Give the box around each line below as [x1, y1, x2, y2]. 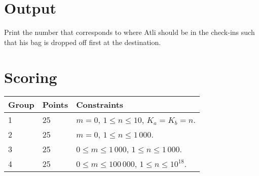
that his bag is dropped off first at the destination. [4, 36, 161, 47]
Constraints [76, 99, 124, 111]
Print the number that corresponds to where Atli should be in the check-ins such [4, 27, 255, 37]
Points [42, 99, 68, 111]
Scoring [4, 66, 57, 87]
